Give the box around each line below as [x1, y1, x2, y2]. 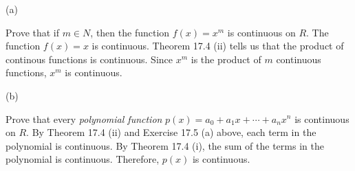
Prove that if [6, 25, 60, 39]
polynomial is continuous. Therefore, [6, 152, 160, 166]
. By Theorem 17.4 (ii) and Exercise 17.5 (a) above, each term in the [26, 125, 316, 139]
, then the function [90, 25, 170, 39]
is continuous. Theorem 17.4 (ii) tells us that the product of [92, 38, 344, 53]
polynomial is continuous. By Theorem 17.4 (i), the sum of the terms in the [6, 138, 324, 152]
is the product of [191, 52, 261, 66]
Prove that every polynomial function [6, 111, 162, 126]
